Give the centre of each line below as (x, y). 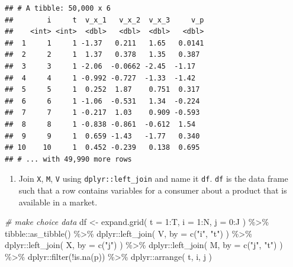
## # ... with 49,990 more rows (68, 159)
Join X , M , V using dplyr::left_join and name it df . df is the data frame (153, 178)
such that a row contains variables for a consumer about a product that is (153, 190)
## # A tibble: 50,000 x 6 (58, 8)
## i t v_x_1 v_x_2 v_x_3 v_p (104, 20)
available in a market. (58, 202)
